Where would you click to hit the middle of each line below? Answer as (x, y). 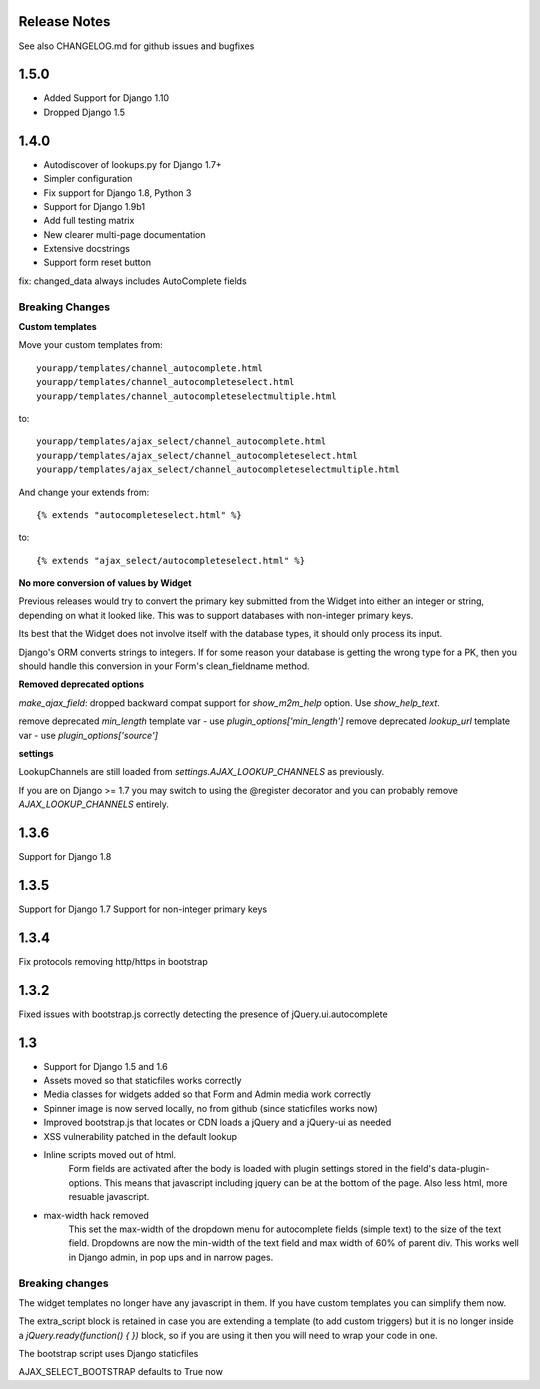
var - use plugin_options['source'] (88, 735)
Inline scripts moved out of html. (110, 1155)
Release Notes (64, 21)
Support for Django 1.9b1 (94, 206)
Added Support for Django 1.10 (106, 98)
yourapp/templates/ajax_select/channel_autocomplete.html (181, 441)
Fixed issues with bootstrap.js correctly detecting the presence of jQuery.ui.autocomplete (203, 1014)
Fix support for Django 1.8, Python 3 (117, 192)
